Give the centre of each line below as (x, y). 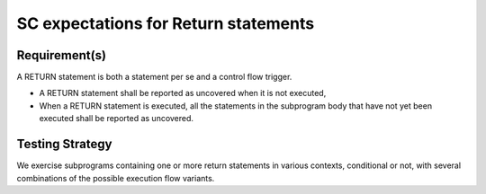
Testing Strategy (64, 144)
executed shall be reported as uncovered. (116, 119)
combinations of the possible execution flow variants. (116, 178)
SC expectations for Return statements (166, 23)
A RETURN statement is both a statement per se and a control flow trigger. (154, 77)
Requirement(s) (62, 55)
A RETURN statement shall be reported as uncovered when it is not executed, (183, 93)
